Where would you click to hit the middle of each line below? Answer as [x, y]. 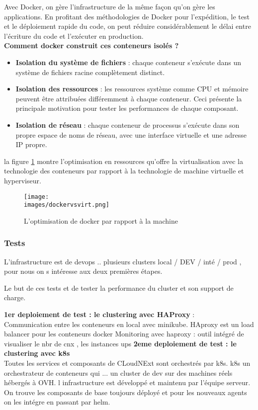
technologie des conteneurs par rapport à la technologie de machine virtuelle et [124, 171]
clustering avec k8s [37, 353]
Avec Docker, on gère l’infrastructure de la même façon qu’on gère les [110, 6]
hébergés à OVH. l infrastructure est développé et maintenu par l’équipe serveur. [127, 382]
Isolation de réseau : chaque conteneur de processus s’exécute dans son [128, 124]
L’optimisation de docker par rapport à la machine [101, 220]
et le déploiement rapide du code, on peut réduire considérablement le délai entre [128, 26]
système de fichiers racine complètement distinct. [90, 72]
